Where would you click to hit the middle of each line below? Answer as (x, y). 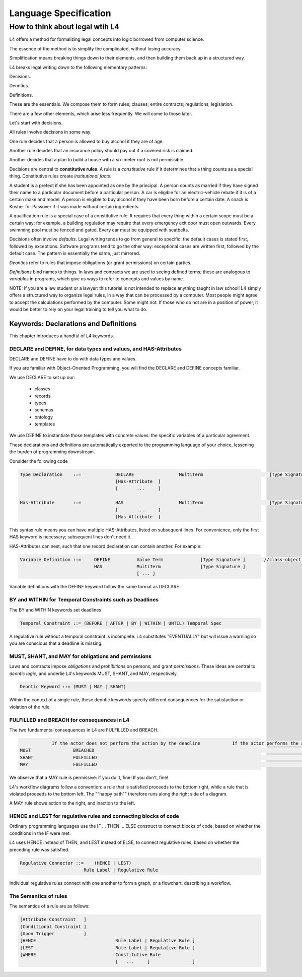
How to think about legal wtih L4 (64, 27)
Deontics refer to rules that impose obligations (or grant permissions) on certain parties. (100, 263)
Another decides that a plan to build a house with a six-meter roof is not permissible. (97, 160)
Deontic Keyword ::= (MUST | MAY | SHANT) (73, 687)
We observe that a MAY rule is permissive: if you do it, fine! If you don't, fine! (89, 778)
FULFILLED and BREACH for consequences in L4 (69, 720)
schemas (44, 410)
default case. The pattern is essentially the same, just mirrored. (75, 253)
